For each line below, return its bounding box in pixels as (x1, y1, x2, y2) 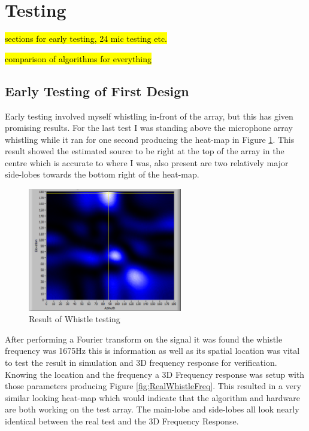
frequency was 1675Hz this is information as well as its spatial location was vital (5, 344, 300, 357)
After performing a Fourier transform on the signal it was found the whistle (5, 332, 283, 345)
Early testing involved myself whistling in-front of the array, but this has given (5, 109, 293, 122)
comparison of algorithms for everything (5, 52, 152, 65)
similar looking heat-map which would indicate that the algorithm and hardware (5, 391, 300, 404)
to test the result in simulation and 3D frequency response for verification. (5, 356, 277, 368)
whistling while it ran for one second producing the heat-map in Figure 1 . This (5, 133, 295, 145)
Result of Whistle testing (29, 313, 120, 325)
